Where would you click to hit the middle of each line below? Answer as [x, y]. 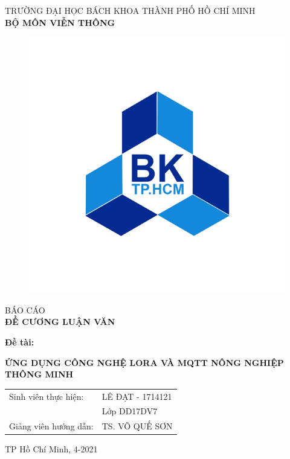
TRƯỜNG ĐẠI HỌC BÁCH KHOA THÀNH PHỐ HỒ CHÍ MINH [130, 10]
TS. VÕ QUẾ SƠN [137, 426]
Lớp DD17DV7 [130, 411]
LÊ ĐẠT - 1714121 [137, 396]
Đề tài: [20, 342]
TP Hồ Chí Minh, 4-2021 [51, 449]
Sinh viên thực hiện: [47, 396]
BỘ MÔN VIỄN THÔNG [60, 22]
